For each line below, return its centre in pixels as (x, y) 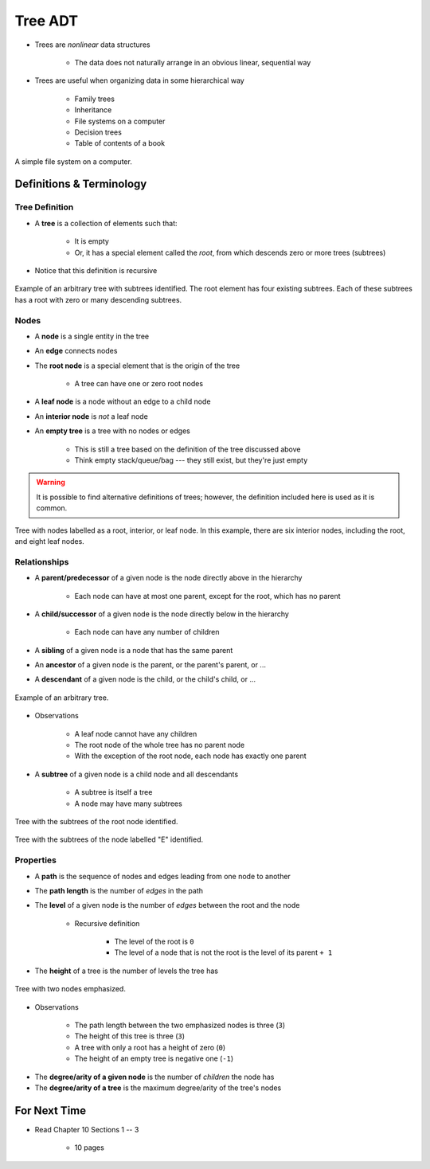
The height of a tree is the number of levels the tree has (127, 971)
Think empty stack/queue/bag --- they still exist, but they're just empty (191, 460)
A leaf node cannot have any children (136, 733)
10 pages (90, 1147)
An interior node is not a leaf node (92, 416)
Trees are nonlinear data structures (92, 45)
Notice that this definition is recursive (96, 270)
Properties (36, 860)
